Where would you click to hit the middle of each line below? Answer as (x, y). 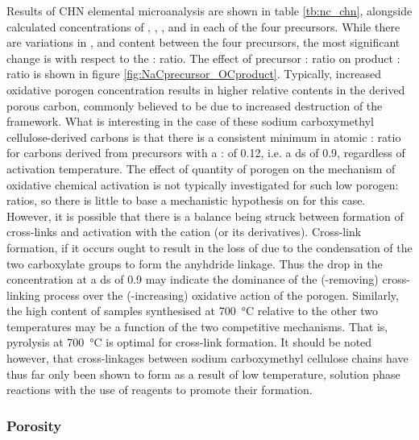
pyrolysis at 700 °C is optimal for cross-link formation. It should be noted (189, 342)
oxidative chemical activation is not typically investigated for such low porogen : (203, 184)
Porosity (34, 425)
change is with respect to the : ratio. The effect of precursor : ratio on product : (203, 58)
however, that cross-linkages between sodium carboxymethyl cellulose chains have (207, 358)
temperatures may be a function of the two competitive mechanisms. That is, (197, 326)
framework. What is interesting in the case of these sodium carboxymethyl (190, 121)
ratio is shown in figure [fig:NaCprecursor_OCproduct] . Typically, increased (194, 74)
